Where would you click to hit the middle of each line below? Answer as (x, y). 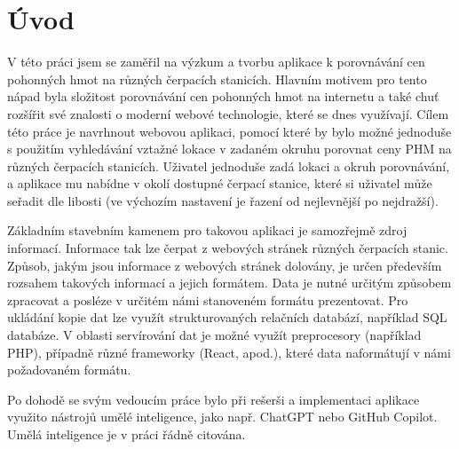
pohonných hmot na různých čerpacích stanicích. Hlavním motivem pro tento (217, 79)
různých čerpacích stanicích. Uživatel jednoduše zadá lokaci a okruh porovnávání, (229, 165)
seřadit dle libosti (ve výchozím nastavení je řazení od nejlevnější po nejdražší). (223, 200)
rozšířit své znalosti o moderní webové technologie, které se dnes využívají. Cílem (228, 113)
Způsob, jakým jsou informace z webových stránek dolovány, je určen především (225, 265)
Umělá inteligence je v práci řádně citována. (127, 434)
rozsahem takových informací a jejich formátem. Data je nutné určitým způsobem (229, 283)
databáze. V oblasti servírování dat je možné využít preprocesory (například (214, 335)
